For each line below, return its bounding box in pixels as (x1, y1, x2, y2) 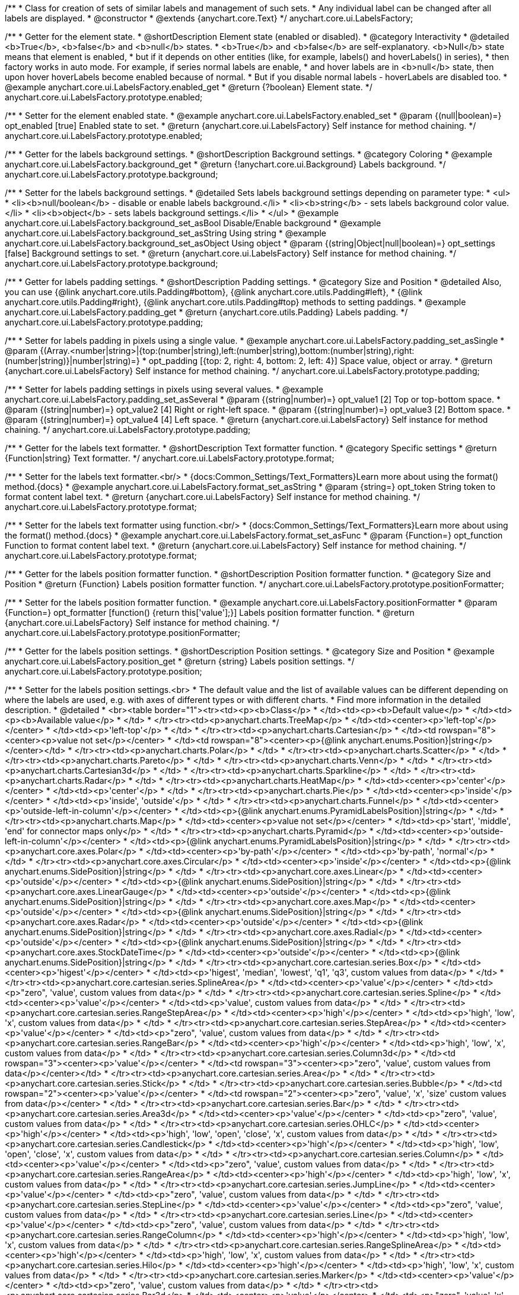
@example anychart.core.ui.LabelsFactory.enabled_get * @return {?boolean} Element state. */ (5, 82, 372, 92)
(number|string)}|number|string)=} (5, 356, 140, 366)
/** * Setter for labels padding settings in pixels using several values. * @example (5, 384, 323, 394)
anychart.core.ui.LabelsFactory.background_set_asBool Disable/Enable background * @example (5, 218, 381, 228)
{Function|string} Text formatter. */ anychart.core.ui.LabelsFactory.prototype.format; (5, 453, 335, 463)
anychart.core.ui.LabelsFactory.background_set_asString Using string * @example (5, 228, 326, 238)
